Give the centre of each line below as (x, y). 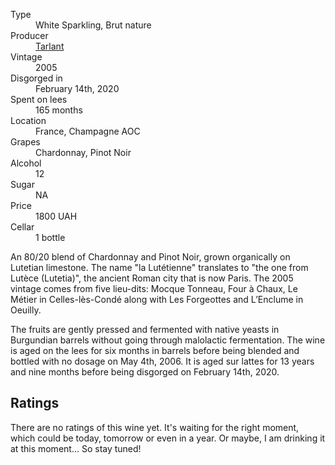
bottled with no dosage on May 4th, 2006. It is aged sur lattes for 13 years (162, 361)
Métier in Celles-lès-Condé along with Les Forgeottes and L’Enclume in (157, 299)
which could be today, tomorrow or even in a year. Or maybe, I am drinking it (168, 438)
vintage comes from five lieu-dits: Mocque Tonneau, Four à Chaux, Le (154, 288)
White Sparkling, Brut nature (93, 25)
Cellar (22, 227)
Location (28, 120)
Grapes (25, 142)
